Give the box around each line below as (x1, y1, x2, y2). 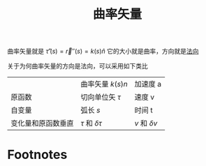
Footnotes (7, 147, 68, 163)
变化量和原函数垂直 (10, 119, 75, 128)
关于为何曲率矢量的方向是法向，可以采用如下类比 (7, 62, 148, 70)
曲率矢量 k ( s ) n (80, 80, 128, 89)
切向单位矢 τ (80, 92, 121, 102)
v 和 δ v (134, 119, 158, 128)
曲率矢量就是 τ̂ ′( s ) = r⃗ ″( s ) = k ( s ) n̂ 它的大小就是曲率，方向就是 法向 (7, 47, 199, 56)
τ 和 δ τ (80, 119, 103, 128)
